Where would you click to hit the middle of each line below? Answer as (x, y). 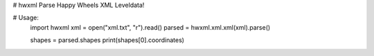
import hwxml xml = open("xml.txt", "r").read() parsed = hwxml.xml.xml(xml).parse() (150, 27)
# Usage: (26, 18)
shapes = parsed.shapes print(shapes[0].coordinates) (107, 40)
